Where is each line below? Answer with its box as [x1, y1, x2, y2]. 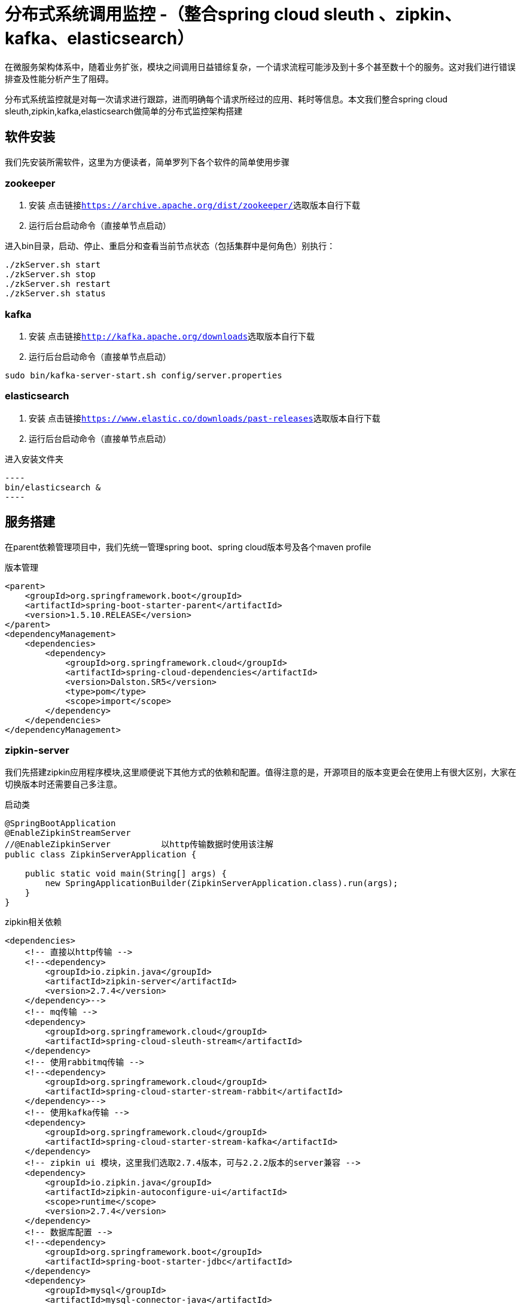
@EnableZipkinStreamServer [5, 828, 131, 838]
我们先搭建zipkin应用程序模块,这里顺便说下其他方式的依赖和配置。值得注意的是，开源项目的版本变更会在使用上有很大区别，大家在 [5, 767, 517, 778]
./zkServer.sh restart [5, 279, 111, 289]
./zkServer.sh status [5, 289, 106, 299]
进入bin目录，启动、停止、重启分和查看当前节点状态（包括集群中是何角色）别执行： [5, 241, 336, 251]
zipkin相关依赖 [5, 917, 62, 927]
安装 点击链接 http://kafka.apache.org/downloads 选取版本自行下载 [29, 331, 315, 342]
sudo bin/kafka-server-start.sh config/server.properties [5, 371, 282, 381]
